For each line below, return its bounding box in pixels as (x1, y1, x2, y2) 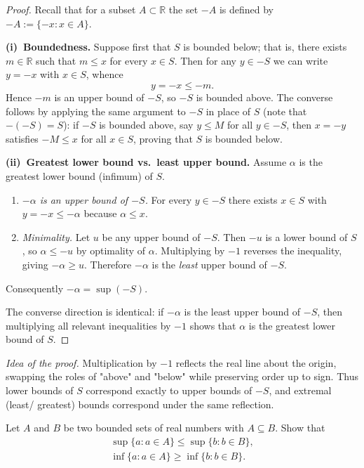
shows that (189, 318, 236, 332)
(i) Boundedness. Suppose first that (6, 39, 171, 54)
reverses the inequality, (243, 243, 342, 258)
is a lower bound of (265, 229, 348, 244)
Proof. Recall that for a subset (6, 2, 136, 16)
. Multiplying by (154, 243, 225, 258)
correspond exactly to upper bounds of (86, 383, 252, 398)
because (83, 206, 117, 221)
